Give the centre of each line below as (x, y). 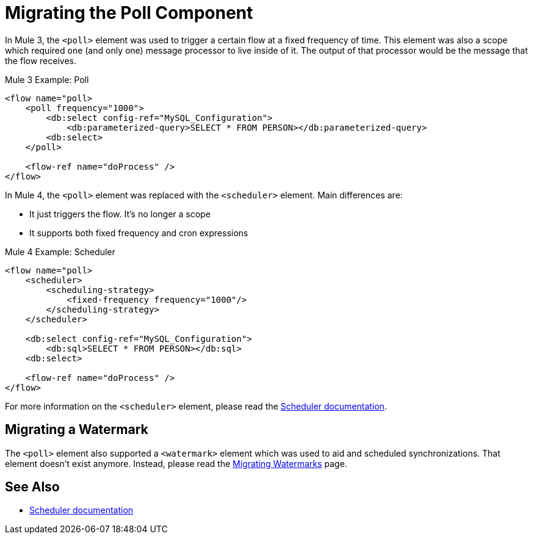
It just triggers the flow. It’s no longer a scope (120, 214)
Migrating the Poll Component (129, 13)
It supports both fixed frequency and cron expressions (139, 233)
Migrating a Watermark (77, 430)
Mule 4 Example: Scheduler (60, 251)
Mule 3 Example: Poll (47, 79)
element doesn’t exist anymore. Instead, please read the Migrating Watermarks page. (176, 463)
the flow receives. (41, 60)
